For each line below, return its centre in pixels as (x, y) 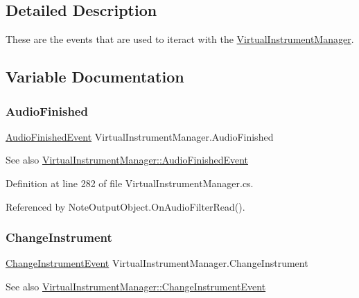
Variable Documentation (95, 77)
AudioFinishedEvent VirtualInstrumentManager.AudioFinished (140, 136)
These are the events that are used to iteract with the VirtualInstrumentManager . (180, 39)
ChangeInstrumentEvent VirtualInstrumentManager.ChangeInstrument (157, 263)
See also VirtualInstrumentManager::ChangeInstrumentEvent (136, 286)
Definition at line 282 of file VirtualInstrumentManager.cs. (130, 183)
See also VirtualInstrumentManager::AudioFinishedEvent (127, 160)
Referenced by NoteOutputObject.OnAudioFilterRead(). (125, 206)
